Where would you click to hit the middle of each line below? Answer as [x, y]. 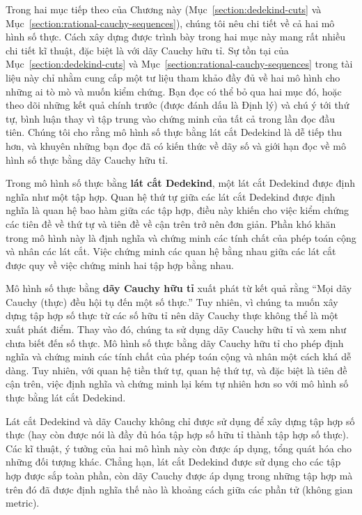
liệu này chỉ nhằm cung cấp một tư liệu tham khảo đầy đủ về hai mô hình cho [173, 77]
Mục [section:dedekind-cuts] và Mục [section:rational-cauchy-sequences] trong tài [179, 64]
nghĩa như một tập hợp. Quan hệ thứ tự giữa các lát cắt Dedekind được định [171, 196]
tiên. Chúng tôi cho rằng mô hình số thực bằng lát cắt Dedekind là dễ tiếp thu [174, 132]
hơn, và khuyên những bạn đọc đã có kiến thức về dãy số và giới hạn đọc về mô [176, 145]
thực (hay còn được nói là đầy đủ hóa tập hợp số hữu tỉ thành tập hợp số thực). [177, 435]
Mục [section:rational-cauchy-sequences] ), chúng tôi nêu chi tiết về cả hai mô [170, 23]
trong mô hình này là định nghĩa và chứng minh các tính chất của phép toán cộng [181, 237]
